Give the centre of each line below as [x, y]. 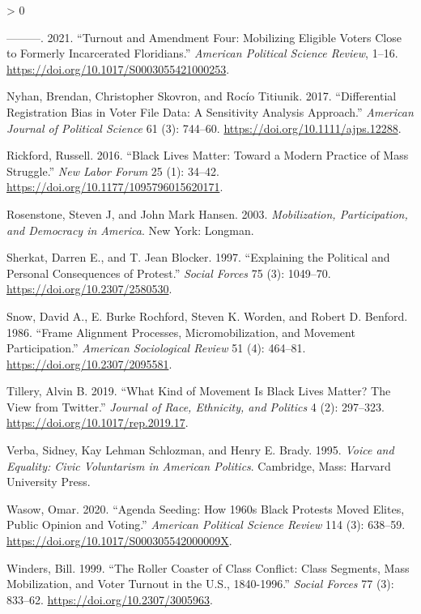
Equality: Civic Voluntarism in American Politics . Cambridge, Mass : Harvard [199, 465]
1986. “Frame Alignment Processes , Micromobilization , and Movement [181, 332]
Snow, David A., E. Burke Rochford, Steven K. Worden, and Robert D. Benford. [207, 316]
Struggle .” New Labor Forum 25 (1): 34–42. [113, 171]
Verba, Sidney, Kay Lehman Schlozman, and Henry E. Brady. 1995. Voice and [200, 450]
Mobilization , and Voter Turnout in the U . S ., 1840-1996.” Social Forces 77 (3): [200, 584]
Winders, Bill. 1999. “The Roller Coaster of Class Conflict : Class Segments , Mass [208, 567]
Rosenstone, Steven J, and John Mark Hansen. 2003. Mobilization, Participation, [207, 213]
